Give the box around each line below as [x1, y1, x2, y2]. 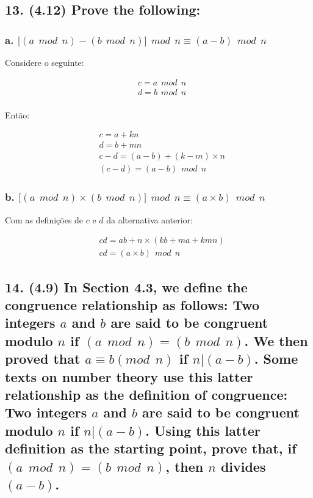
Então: [5, 108, 30, 121]
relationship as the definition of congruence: [5, 385, 288, 404]
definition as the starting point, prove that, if [5, 439, 297, 458]
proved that [5, 349, 81, 368]
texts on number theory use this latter [5, 367, 253, 386]
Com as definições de [5, 213, 84, 226]
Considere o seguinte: [5, 56, 84, 68]
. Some [254, 349, 298, 368]
